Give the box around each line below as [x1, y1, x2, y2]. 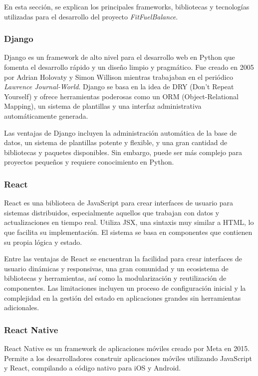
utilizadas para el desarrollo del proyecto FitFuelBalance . [4, 11, 178, 21]
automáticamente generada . [4, 110, 88, 121]
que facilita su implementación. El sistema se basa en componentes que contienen [4, 226, 253, 237]
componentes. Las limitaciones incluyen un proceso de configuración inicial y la [4, 282, 246, 293]
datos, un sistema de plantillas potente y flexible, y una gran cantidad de [4, 137, 228, 148]
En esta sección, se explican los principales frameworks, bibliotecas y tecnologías [4, 1, 250, 11]
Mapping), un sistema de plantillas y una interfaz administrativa [4, 101, 202, 111]
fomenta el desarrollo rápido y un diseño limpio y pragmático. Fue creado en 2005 [4, 62, 254, 72]
